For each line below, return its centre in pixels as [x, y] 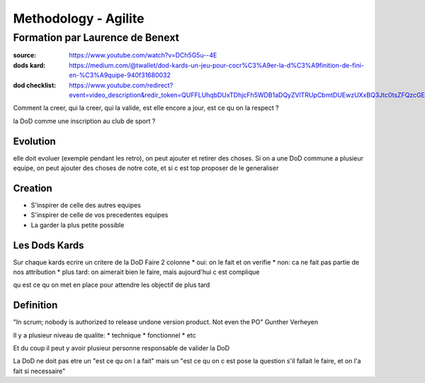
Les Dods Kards [49, 245]
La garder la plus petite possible [78, 225]
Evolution [34, 141]
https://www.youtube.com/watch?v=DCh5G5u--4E [143, 55]
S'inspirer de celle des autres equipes [86, 205]
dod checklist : [35, 85]
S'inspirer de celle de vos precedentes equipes [100, 215]
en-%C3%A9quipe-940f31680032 [120, 75]
